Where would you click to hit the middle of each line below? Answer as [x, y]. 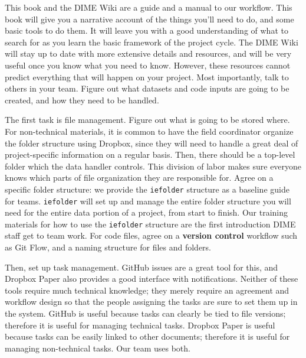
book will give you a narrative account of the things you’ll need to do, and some [149, 19]
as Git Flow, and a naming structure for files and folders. [108, 247]
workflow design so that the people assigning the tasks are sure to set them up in [151, 302]
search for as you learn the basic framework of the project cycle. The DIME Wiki [152, 42]
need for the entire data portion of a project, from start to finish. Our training [147, 212]
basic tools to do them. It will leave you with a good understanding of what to [147, 30]
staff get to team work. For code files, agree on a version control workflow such [151, 235]
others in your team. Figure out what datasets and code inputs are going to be [147, 88]
